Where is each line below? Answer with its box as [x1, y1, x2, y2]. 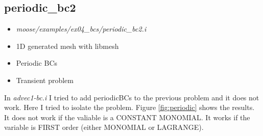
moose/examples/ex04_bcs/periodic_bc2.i [16, 23, 147, 34]
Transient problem [16, 74, 74, 85]
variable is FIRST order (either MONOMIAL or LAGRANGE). [4, 122, 204, 132]
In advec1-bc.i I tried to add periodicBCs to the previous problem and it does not [4, 92, 259, 102]
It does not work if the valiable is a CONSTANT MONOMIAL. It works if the [4, 112, 250, 122]
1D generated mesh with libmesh [16, 40, 119, 51]
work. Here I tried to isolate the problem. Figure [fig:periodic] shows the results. [4, 102, 255, 113]
